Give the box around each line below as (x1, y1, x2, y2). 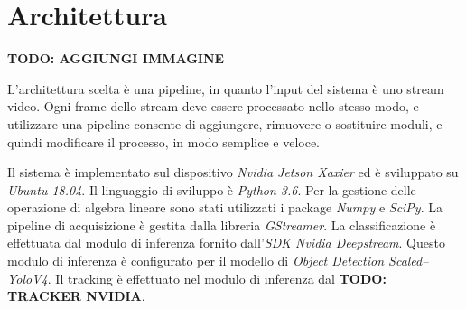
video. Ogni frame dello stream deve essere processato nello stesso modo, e (7, 97, 419, 116)
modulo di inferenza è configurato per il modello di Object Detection (7, 251, 385, 270)
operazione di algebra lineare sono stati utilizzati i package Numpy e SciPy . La (7, 198, 443, 217)
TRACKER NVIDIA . (7, 286, 145, 305)
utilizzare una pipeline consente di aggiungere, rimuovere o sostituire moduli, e (7, 114, 443, 133)
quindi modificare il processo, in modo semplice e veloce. (7, 132, 321, 151)
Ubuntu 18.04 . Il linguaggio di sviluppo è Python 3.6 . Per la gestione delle (7, 180, 416, 199)
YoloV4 (7, 268, 48, 287)
